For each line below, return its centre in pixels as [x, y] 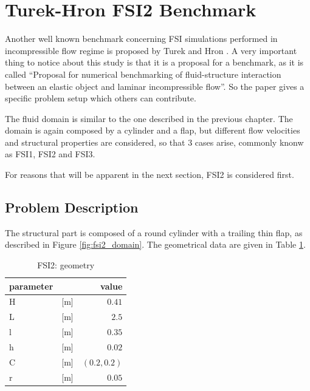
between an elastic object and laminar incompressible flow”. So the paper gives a [155, 86]
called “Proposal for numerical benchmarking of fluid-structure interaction [143, 74]
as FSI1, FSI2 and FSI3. [50, 154]
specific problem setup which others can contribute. [101, 98]
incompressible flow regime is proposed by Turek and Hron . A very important [151, 50]
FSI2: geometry [66, 265]
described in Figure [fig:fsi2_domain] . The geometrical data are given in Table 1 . [155, 244]
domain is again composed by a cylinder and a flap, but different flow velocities [153, 130]
